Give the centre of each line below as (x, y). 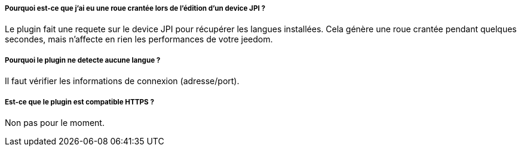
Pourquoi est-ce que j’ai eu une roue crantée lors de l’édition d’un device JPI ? (135, 8)
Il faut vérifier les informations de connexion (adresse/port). (122, 81)
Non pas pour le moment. (55, 122)
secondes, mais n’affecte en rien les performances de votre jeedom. (139, 39)
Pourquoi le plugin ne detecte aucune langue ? (83, 60)
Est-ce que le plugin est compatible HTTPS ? (79, 102)
